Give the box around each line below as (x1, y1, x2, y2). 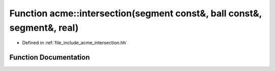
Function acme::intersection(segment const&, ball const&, (9, 8, 262, 19)
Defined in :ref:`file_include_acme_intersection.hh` (22, 40, 127, 46)
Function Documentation (9, 53, 90, 62)
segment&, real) (9, 22, 79, 33)
